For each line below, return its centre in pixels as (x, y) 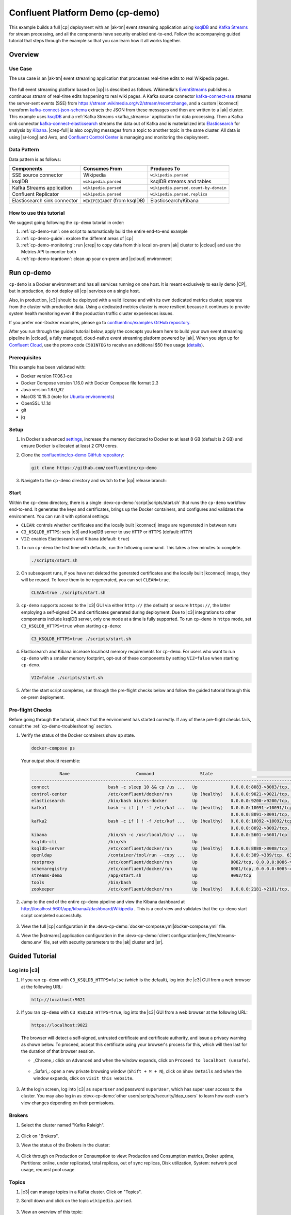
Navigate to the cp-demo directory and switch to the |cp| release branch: (94, 480)
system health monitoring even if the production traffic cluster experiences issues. (91, 313)
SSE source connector (37, 175)
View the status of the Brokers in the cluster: (65, 1145)
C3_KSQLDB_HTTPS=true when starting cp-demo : (71, 626)
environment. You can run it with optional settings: (59, 516)
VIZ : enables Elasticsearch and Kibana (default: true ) (75, 538)
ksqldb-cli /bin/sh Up (114, 842)
